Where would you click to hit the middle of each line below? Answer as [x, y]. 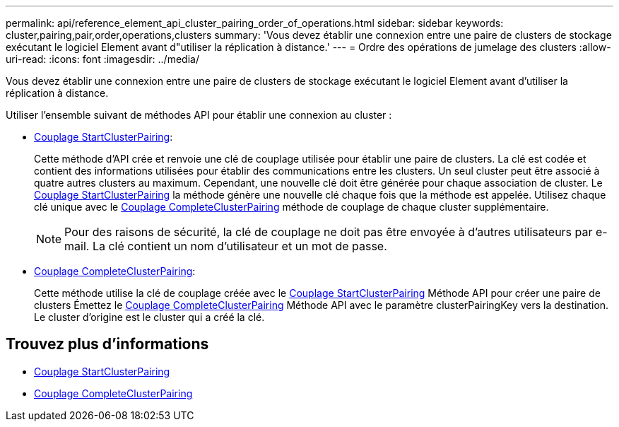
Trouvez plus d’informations [107, 344]
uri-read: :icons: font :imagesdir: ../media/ [102, 59]
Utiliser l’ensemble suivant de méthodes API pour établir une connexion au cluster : [199, 115]
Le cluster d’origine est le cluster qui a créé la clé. [149, 317]
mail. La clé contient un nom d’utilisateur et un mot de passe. [226, 246]
